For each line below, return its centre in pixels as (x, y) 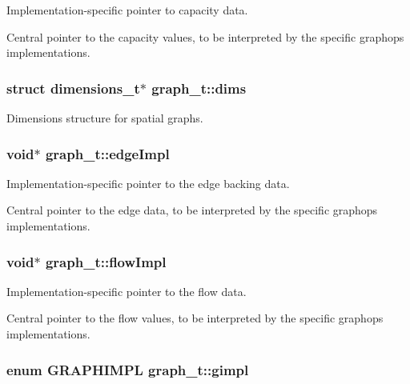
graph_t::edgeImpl (107, 153)
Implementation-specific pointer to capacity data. (127, 10)
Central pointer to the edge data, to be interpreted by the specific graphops (192, 210)
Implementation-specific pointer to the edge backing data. (148, 183)
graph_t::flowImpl (106, 261)
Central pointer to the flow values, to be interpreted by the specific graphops (195, 318)
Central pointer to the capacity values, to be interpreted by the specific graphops (205, 36)
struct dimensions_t (73, 88)
